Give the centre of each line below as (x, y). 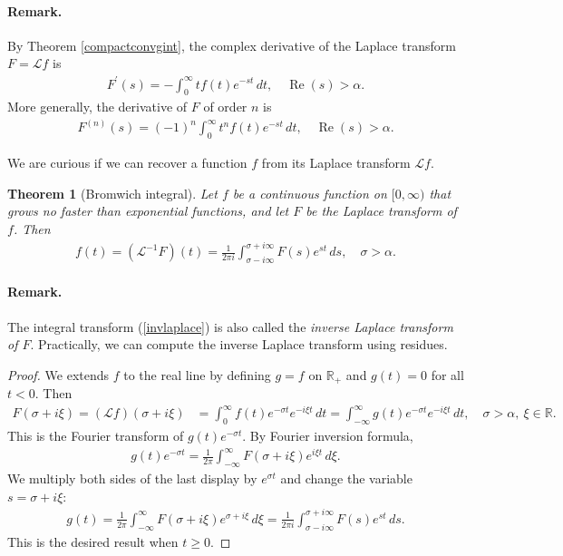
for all (447, 374)
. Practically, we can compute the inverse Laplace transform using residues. (239, 344)
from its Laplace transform (336, 163)
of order (225, 107)
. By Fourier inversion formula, (328, 436)
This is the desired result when (93, 541)
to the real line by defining (197, 374)
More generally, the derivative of (97, 107)
